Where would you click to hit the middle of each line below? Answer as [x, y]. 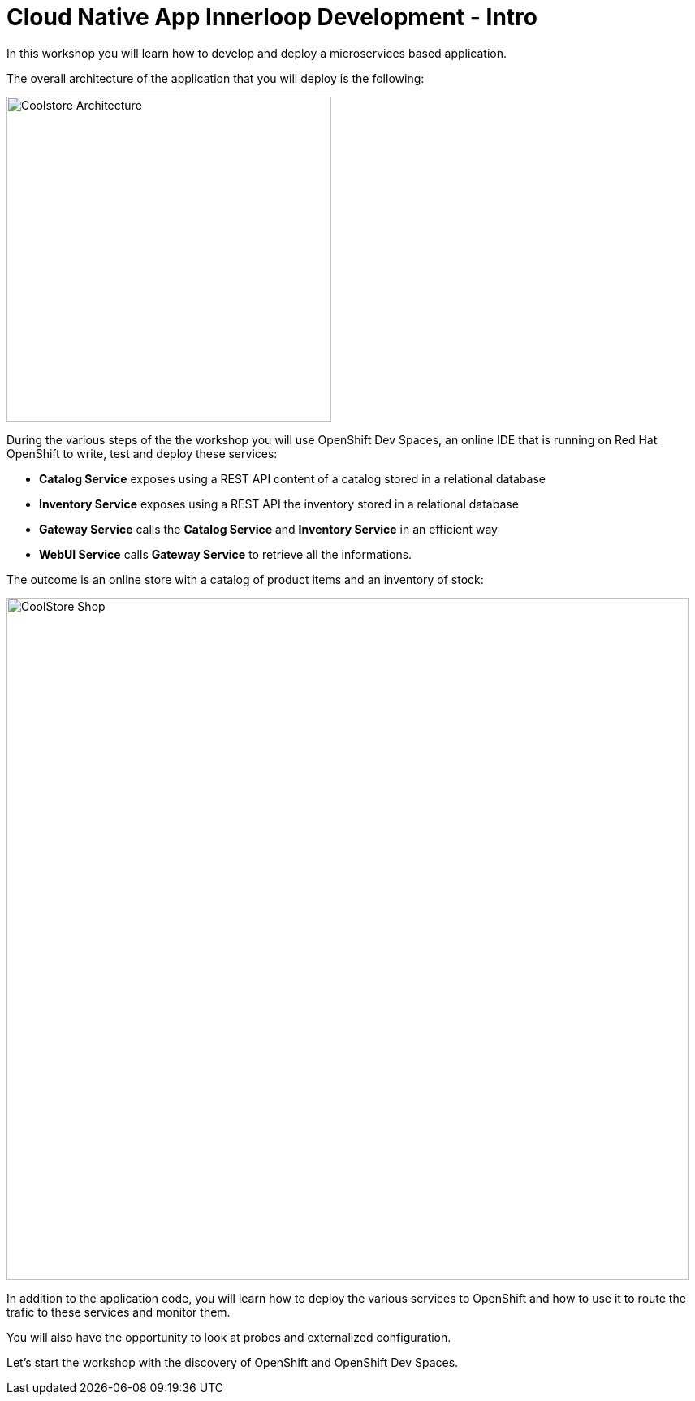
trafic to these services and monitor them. [119, 1312]
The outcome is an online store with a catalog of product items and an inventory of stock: [245, 579]
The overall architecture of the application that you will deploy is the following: [216, 78]
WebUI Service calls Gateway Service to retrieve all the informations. [226, 554]
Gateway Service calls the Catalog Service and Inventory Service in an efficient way [268, 529]
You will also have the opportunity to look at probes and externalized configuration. [229, 1337]
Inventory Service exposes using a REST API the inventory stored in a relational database [279, 504]
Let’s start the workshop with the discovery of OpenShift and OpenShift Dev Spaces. [233, 1362]
